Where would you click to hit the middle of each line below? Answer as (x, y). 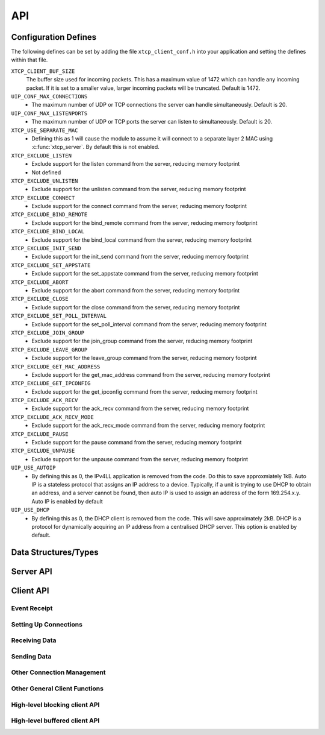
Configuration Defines (54, 37)
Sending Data (31, 656)
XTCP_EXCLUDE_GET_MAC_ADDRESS (56, 367)
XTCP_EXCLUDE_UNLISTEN (45, 181)
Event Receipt (32, 608)
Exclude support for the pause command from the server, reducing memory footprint (137, 443)
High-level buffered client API (55, 721)
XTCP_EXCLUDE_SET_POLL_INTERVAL (59, 316)
